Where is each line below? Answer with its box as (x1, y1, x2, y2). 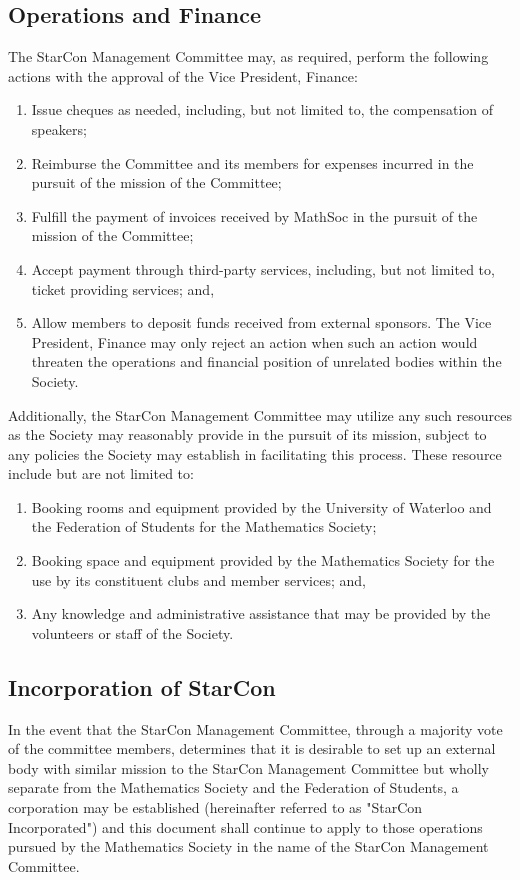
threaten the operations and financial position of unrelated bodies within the (31, 351, 502, 372)
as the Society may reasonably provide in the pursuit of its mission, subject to (8, 424, 487, 445)
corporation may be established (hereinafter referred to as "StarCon (8, 797, 423, 818)
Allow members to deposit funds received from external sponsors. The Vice (31, 312, 492, 333)
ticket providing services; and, (31, 278, 215, 299)
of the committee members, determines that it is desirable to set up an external (8, 738, 496, 759)
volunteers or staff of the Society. (31, 622, 234, 643)
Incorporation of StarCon (8, 671, 276, 702)
